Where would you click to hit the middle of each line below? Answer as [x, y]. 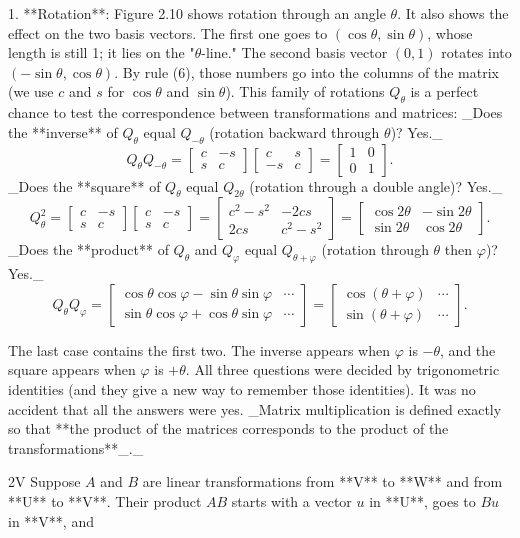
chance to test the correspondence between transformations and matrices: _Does [255, 112]
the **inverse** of [63, 131]
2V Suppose [44, 481]
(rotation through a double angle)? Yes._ [376, 185]
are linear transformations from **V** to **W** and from [322, 481]
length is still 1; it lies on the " [101, 52]
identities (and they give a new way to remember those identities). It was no [242, 388]
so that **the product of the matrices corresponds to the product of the [228, 428]
